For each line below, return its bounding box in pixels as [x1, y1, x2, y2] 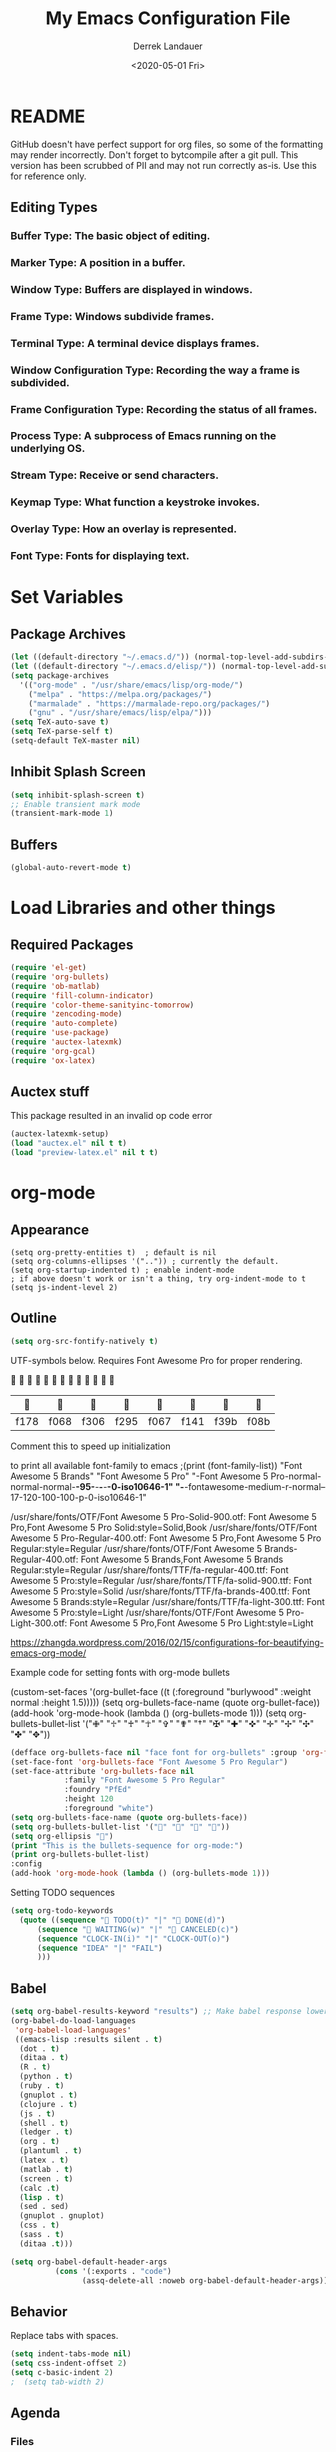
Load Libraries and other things [10, 897, 277, 919]
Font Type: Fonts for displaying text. [10, 549, 190, 563]
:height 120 [63, 1794, 114, 1804]
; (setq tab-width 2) [10, 2377, 105, 2387]
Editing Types [10, 199, 98, 216]
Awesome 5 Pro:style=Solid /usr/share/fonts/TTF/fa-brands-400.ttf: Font [10, 1585, 311, 1597]
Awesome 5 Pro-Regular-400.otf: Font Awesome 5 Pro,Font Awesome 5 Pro [10, 1532, 322, 1544]
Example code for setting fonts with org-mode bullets [10, 1666, 230, 1678]
